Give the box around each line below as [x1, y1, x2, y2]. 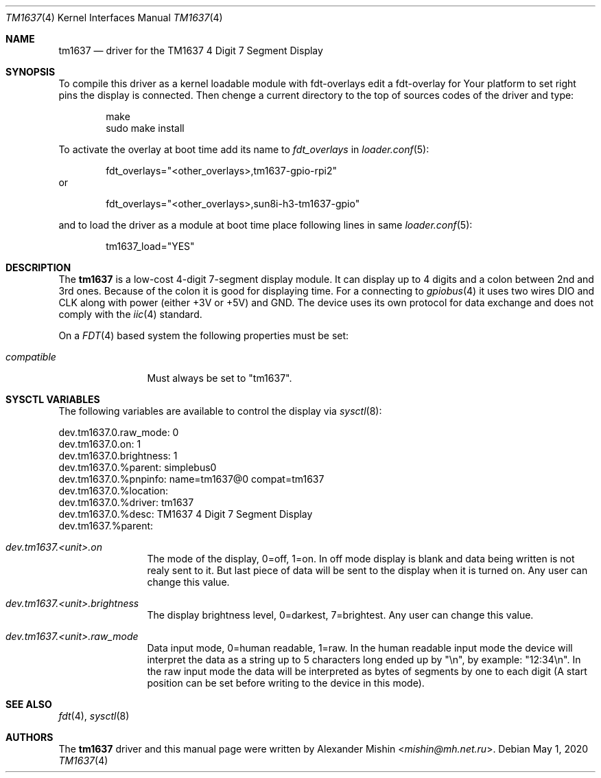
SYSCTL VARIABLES [5, 393, 100, 405]
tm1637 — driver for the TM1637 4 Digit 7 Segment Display [58, 45, 323, 56]
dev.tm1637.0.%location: [58, 485, 169, 496]
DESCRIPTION [5, 262, 71, 273]
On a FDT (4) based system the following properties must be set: [58, 330, 349, 341]
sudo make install [106, 122, 185, 134]
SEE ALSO [5, 698, 52, 710]
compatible [5, 351, 56, 363]
